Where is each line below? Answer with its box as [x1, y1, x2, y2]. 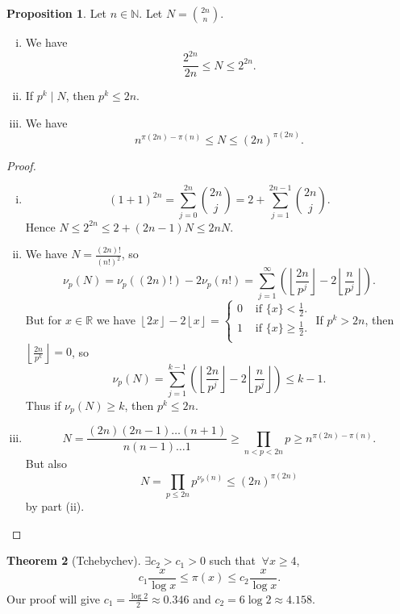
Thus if [25, 397, 61, 414]
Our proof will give [6, 590, 100, 607]
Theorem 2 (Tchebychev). [6, 552, 141, 569]
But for [25, 311, 62, 328]
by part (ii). [25, 497, 85, 514]
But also [25, 455, 68, 472]
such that [209, 552, 256, 569]
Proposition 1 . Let [6, 5, 107, 21]
